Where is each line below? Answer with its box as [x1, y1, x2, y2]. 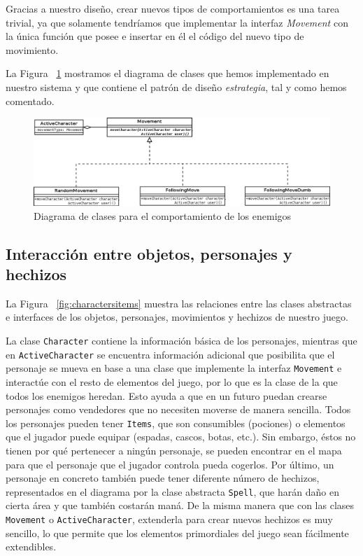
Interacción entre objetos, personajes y [6, 242, 292, 264]
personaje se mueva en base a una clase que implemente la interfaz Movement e [6, 361, 342, 375]
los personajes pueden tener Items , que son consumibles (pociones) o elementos [6, 415, 346, 430]
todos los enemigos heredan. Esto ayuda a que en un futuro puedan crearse [6, 388, 327, 403]
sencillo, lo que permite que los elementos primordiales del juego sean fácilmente [6, 525, 349, 540]
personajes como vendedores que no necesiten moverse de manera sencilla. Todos [6, 402, 351, 417]
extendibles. [6, 539, 57, 554]
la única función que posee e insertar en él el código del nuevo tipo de [6, 29, 304, 43]
